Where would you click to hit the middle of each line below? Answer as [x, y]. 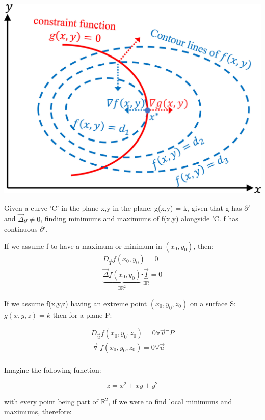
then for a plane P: [82, 314]
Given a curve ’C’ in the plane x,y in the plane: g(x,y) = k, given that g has [123, 207]
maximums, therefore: [38, 411]
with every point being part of [51, 401]
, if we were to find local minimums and [170, 401]
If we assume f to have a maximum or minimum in [83, 246]
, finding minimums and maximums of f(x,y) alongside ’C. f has [139, 219]
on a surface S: [213, 303]
